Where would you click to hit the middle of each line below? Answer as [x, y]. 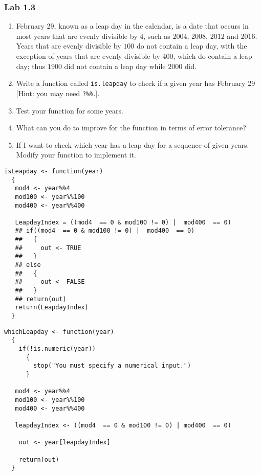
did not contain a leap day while [115, 66]
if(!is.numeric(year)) [57, 349]
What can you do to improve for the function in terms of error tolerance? [131, 128]
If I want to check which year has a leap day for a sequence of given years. [133, 144]
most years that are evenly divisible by [77, 36]
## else [28, 265]
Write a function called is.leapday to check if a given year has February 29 [136, 83]
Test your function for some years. [70, 110]
